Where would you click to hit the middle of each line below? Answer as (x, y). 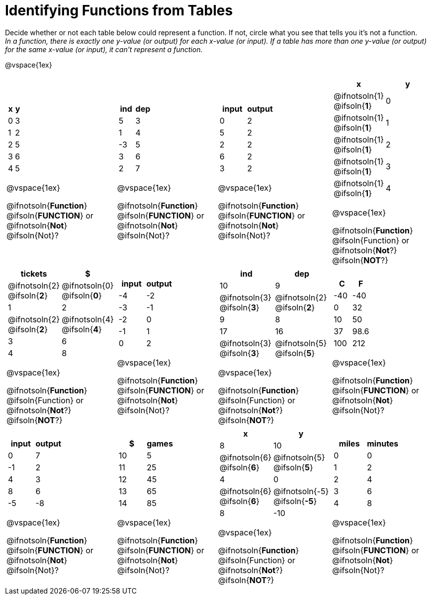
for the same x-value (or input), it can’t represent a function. (104, 49)
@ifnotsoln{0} (88, 285)
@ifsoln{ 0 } (82, 295)
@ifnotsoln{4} (88, 319)
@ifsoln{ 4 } (82, 329)
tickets (34, 273)
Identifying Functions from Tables (119, 10)
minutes (383, 443)
